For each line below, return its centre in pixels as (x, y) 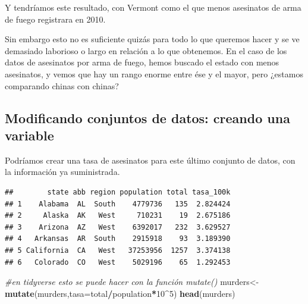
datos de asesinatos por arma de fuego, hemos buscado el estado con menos (142, 62)
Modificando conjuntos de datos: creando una (147, 117)
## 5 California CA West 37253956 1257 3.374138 (118, 250)
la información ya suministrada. (62, 172)
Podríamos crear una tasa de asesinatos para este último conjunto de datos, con (150, 160)
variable (29, 135)
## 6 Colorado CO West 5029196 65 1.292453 (118, 262)
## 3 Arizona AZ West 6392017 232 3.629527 (118, 227)
